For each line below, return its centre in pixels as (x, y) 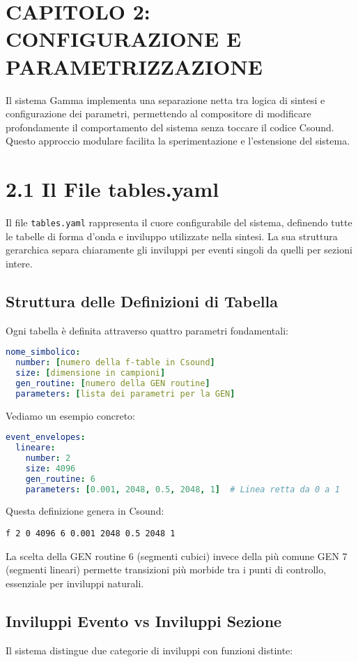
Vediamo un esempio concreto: (70, 415)
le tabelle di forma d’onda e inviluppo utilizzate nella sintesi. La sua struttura (172, 236)
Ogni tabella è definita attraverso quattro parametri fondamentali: (147, 330)
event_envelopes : (46, 437)
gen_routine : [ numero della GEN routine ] (113, 383)
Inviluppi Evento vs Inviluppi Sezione (144, 620)
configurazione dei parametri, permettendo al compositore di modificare (158, 113)
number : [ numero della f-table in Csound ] (115, 363)
